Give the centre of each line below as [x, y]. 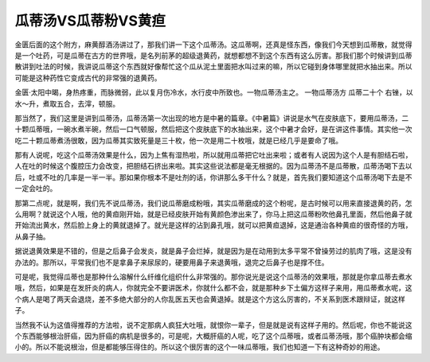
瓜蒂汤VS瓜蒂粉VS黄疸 [90, 21]
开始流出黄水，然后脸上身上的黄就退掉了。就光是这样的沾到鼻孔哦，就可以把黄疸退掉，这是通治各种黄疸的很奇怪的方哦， [213, 225]
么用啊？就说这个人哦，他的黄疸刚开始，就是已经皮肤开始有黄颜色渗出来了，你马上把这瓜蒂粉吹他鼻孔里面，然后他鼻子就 [213, 214]
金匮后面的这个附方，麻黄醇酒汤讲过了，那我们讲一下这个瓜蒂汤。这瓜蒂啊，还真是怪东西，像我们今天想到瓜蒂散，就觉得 [213, 45]
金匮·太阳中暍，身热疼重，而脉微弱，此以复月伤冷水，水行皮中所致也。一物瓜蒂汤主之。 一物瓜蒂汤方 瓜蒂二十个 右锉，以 [214, 92]
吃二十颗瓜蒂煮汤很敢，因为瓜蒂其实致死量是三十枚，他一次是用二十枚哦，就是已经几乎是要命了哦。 [178, 140]
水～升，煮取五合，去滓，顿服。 [67, 103]
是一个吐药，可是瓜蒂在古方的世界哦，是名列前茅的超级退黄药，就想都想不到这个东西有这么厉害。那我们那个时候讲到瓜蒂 [213, 55]
